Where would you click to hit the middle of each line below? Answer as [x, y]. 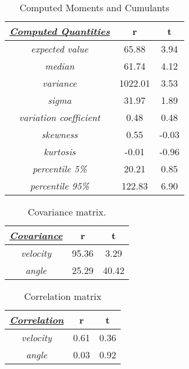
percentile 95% [60, 186]
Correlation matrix [63, 296]
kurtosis [60, 151]
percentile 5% [60, 169]
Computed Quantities [60, 31]
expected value [59, 49]
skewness [59, 134]
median [60, 66]
